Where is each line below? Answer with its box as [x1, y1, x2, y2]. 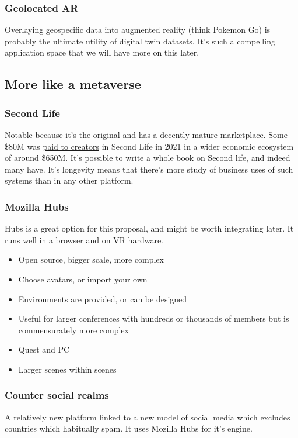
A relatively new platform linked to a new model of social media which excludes [5, 411, 290, 423]
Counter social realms [5, 388, 109, 402]
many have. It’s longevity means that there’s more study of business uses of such [5, 163, 293, 175]
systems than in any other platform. [5, 174, 134, 187]
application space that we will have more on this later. [5, 46, 199, 58]
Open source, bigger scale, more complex [18, 253, 164, 265]
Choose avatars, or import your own [18, 273, 148, 285]
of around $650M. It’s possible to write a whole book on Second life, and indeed [5, 151, 290, 164]
